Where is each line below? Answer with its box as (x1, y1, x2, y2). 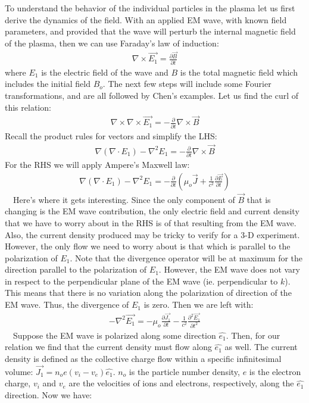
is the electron (249, 365, 301, 377)
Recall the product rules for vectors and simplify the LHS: (5, 129, 217, 142)
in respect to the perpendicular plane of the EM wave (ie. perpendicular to (5, 274, 278, 287)
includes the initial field (5, 77, 90, 90)
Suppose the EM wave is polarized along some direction (13, 329, 216, 341)
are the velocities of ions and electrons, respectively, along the (68, 377, 294, 389)
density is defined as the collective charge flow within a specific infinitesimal (5, 352, 282, 365)
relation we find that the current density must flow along (5, 340, 212, 353)
